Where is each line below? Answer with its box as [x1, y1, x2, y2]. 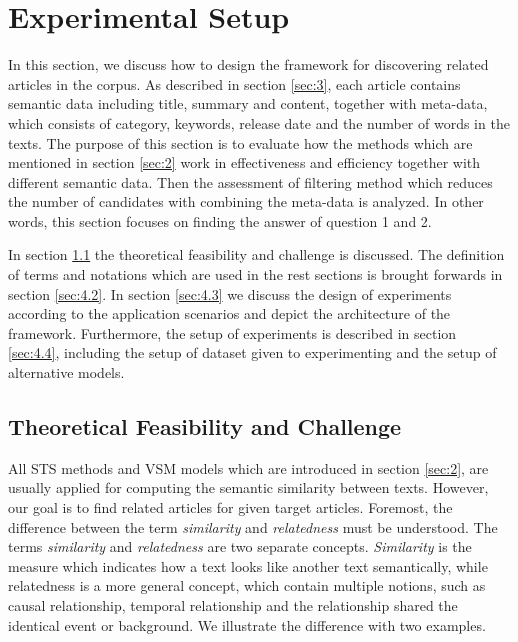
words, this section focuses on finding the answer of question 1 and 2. [8, 210, 432, 231]
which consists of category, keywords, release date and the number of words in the [8, 112, 510, 133]
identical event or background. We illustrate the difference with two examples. [8, 614, 486, 635]
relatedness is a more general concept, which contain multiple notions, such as [8, 575, 486, 596]
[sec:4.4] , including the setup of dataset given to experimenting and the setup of [8, 342, 497, 363]
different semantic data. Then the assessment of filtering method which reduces [8, 171, 493, 192]
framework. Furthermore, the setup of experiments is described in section [8, 322, 457, 343]
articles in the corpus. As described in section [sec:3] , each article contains [8, 73, 461, 94]
